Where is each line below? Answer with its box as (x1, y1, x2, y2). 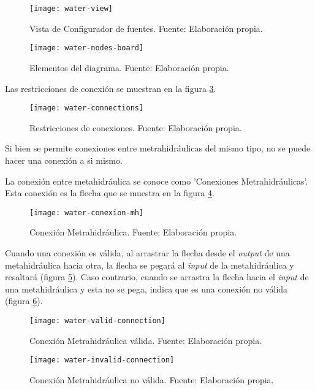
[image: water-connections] (29, 104, 144, 113)
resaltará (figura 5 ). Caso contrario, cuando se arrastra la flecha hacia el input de (5, 270, 309, 283)
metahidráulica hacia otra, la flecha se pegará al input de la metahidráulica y (5, 258, 294, 271)
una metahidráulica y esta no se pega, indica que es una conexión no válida (5, 282, 288, 295)
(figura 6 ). (5, 294, 43, 307)
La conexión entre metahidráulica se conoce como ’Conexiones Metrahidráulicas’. (5, 174, 308, 187)
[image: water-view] (29, 4, 113, 13)
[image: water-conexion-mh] (29, 208, 144, 217)
